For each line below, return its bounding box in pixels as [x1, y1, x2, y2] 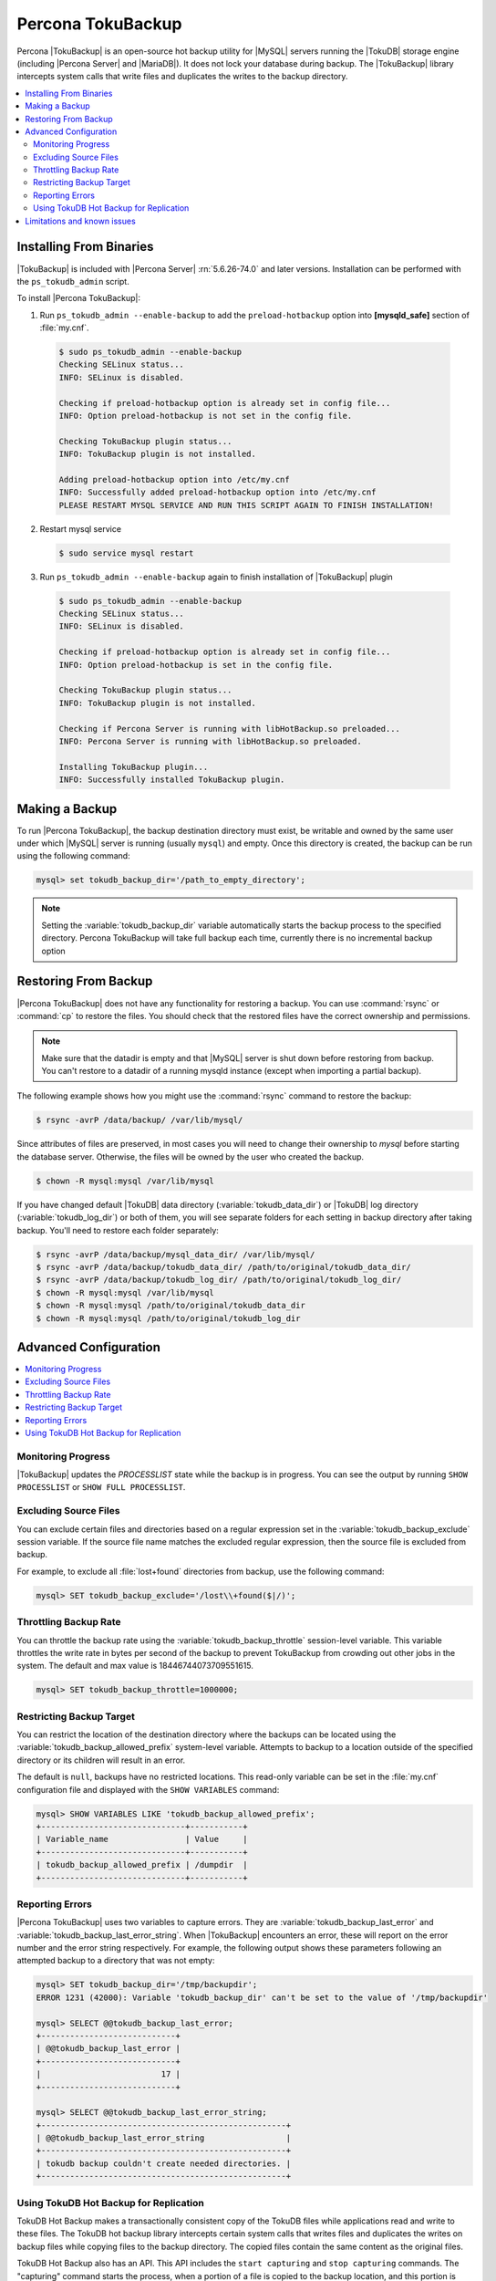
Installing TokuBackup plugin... [58, 762, 209, 772]
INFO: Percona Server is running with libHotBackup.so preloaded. [58, 736, 362, 746]
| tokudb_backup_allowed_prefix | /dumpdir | [36, 1859, 248, 1870]
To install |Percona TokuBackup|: [16, 293, 141, 304]
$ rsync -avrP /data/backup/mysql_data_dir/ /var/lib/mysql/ [36, 1249, 315, 1259]
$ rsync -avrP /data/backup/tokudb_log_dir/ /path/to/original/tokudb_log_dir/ [36, 1275, 402, 1286]
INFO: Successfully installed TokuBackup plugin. [58, 775, 285, 785]
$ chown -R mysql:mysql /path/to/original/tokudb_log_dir [36, 1313, 301, 1323]
